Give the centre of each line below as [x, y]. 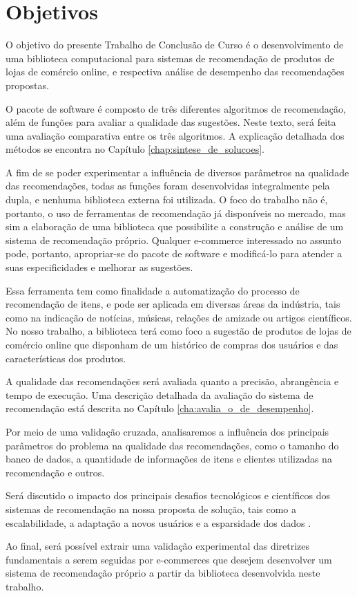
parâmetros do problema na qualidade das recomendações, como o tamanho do [172, 445]
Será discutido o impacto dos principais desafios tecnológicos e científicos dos [168, 495]
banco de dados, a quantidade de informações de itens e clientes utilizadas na [169, 459]
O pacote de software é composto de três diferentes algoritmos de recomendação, [176, 108]
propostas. [27, 85]
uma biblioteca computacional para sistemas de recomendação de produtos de [170, 58]
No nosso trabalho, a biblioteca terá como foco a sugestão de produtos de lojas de [178, 331]
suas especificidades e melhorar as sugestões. [99, 267]
